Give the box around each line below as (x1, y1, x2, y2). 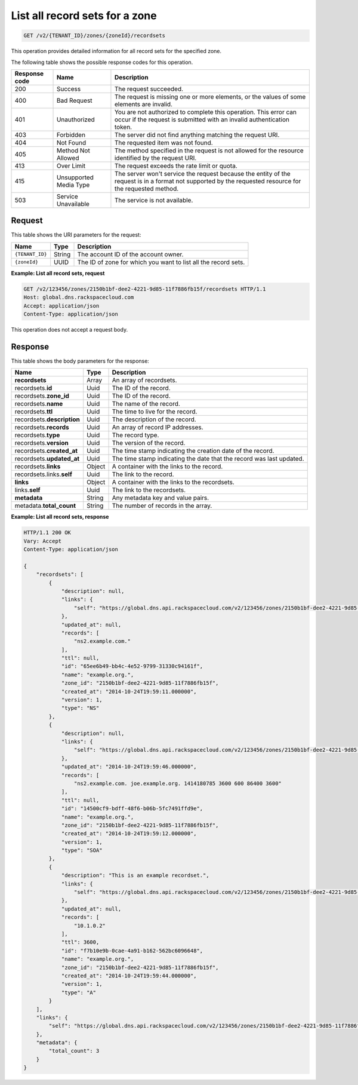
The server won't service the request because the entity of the (114, 169, 291, 177)
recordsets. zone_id (14, 392, 70, 400)
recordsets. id (14, 384, 53, 393)
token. (114, 122, 132, 131)
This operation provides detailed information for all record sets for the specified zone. (11, 48, 222, 55)
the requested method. (114, 184, 179, 192)
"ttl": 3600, (61, 939, 100, 946)
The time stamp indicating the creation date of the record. (112, 447, 274, 455)
